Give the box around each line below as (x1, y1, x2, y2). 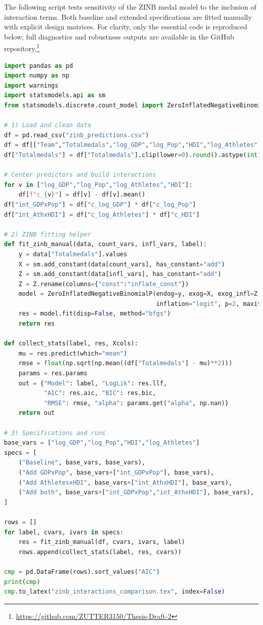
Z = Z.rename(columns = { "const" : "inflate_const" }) (18, 280, 189, 288)
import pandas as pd (4, 62, 73, 69)
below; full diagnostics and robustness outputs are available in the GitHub (4, 31, 234, 42)
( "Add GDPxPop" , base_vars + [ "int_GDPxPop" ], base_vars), (18, 468, 214, 476)
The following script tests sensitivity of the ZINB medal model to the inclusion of (4, 2, 256, 12)
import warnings (4, 82, 59, 89)
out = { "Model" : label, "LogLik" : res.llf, (18, 379, 167, 387)
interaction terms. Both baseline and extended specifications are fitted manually (4, 11, 252, 22)
